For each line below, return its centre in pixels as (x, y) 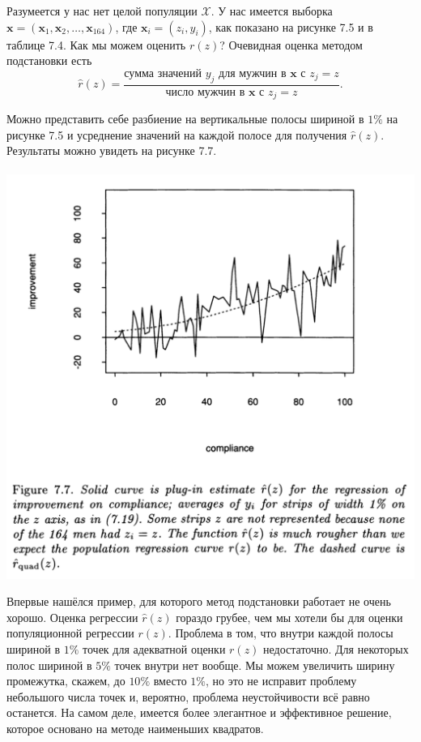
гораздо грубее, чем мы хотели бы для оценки (289, 617)
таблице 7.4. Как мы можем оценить (96, 44)
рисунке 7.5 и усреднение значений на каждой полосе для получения (177, 134)
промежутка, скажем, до (66, 681)
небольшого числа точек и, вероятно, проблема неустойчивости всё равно (188, 696)
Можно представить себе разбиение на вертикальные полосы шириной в (185, 119)
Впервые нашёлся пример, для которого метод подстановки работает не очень (199, 601)
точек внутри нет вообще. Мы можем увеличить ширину (255, 665)
